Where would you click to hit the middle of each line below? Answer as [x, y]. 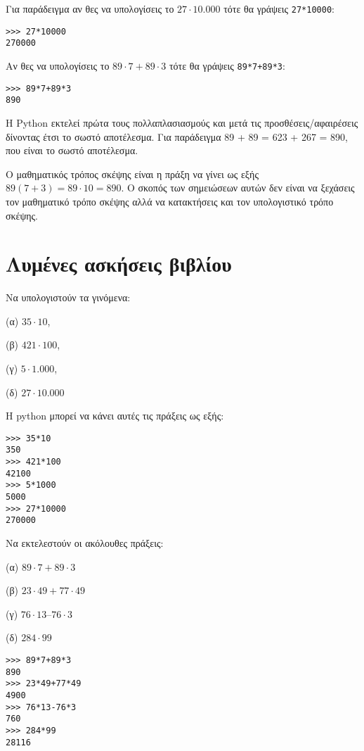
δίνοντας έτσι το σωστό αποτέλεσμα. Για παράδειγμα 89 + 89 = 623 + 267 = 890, [177, 136]
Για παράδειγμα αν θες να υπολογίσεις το [90, 8]
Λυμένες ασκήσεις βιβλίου [119, 264]
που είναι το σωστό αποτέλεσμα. [72, 150]
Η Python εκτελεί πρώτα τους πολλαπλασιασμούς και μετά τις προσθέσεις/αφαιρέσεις [182, 122]
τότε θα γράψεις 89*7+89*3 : [227, 65]
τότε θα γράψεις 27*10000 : [279, 8]
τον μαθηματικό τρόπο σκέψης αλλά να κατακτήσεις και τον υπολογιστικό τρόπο [170, 201]
